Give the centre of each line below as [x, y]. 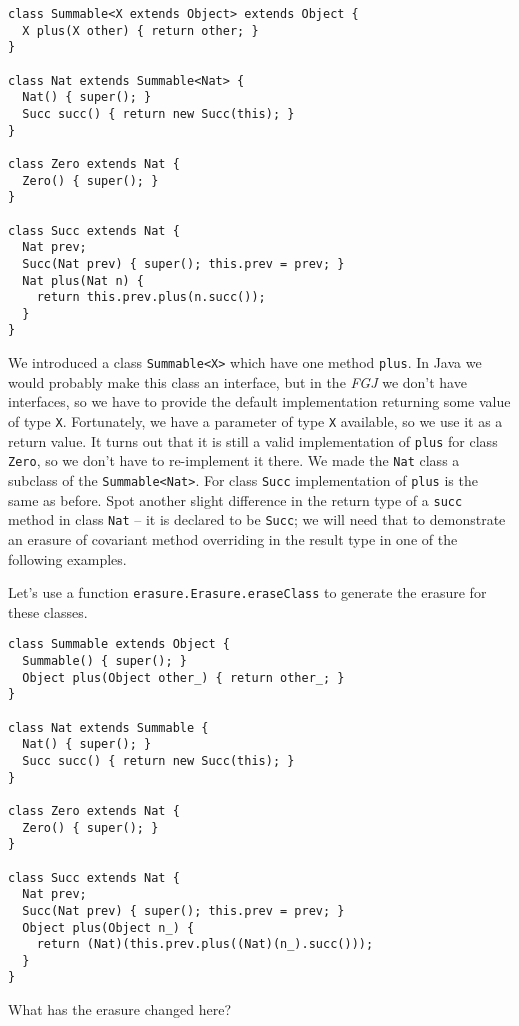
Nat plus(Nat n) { [83, 280]
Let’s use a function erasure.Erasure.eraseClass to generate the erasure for [247, 592]
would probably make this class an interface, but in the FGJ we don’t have [237, 381]
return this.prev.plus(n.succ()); [151, 297]
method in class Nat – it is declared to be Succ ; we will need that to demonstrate [257, 519]
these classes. [48, 611]
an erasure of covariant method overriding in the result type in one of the [233, 538]
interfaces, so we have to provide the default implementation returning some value [259, 401]
